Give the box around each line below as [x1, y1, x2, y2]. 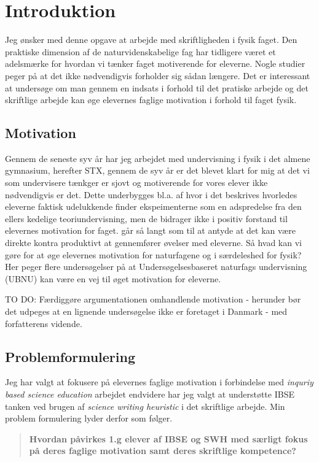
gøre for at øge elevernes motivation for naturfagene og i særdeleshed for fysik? [5, 248, 302, 261]
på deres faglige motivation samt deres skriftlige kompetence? [29, 444, 296, 457]
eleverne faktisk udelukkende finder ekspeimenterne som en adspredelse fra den [5, 200, 302, 213]
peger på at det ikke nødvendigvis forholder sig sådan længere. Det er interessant [5, 69, 310, 82]
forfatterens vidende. [5, 317, 82, 329]
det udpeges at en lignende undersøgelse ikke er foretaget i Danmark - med [5, 305, 288, 318]
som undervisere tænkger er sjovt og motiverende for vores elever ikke [5, 176, 268, 189]
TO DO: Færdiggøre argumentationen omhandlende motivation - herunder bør [5, 293, 301, 306]
